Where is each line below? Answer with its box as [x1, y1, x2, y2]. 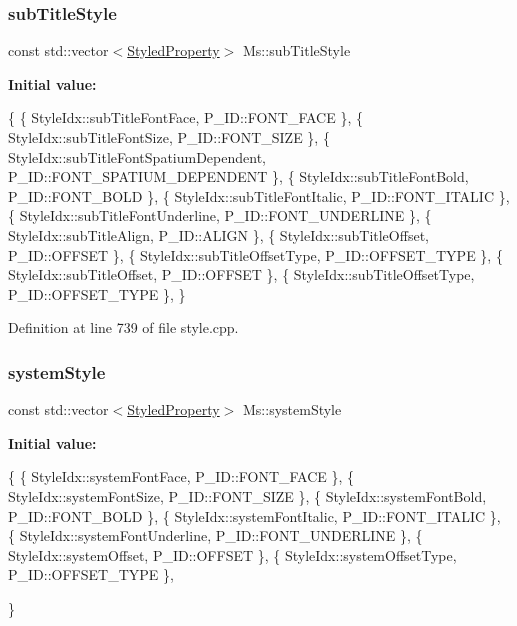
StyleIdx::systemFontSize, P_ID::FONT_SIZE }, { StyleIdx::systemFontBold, [8, 485, 487, 506]
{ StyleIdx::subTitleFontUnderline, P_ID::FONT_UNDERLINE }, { [8, 205, 432, 226]
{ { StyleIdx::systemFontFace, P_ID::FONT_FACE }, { [8, 466, 355, 487]
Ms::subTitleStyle [242, 40, 351, 61]
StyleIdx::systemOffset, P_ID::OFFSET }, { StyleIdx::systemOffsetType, [8, 544, 457, 565]
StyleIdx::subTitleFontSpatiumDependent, [8, 146, 266, 167]
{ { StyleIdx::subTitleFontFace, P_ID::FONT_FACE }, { [8, 107, 363, 128]
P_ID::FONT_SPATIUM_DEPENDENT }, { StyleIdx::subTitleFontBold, [8, 166, 469, 187]
